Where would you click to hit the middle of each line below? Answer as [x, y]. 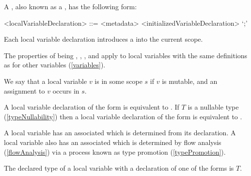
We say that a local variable [46, 81]
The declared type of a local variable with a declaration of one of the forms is [119, 168]
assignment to [24, 90]
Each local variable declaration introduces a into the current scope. [103, 39]
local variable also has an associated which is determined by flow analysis [113, 142]
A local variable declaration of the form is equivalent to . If [92, 107]
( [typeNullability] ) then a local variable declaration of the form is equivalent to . [123, 116]
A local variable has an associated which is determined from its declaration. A [120, 133]
